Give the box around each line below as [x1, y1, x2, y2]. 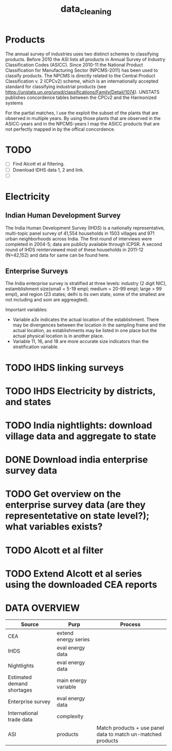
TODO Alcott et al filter [5, 544, 103, 556]
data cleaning [60, 3, 112, 16]
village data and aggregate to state [5, 431, 157, 442]
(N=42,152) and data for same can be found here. [5, 252, 110, 258]
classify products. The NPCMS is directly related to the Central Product [5, 72, 156, 78]
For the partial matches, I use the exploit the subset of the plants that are [5, 110, 159, 116]
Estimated [8, 674, 32, 681]
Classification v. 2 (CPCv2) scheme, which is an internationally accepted [5, 78, 159, 84]
